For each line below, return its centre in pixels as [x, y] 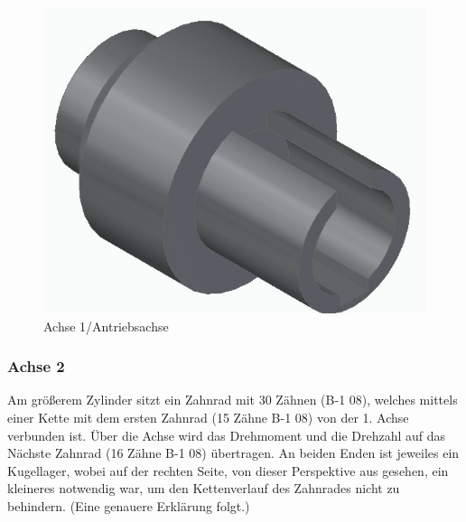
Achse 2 [36, 366]
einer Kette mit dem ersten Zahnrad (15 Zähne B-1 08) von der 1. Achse [208, 417]
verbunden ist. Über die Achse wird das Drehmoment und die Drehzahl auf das [227, 435]
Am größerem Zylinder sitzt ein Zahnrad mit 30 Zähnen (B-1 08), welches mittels [233, 400]
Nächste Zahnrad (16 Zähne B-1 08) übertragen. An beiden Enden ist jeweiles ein [233, 453]
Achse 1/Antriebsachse [106, 326]
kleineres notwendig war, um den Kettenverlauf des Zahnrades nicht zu [204, 488]
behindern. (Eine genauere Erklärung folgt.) [129, 505]
